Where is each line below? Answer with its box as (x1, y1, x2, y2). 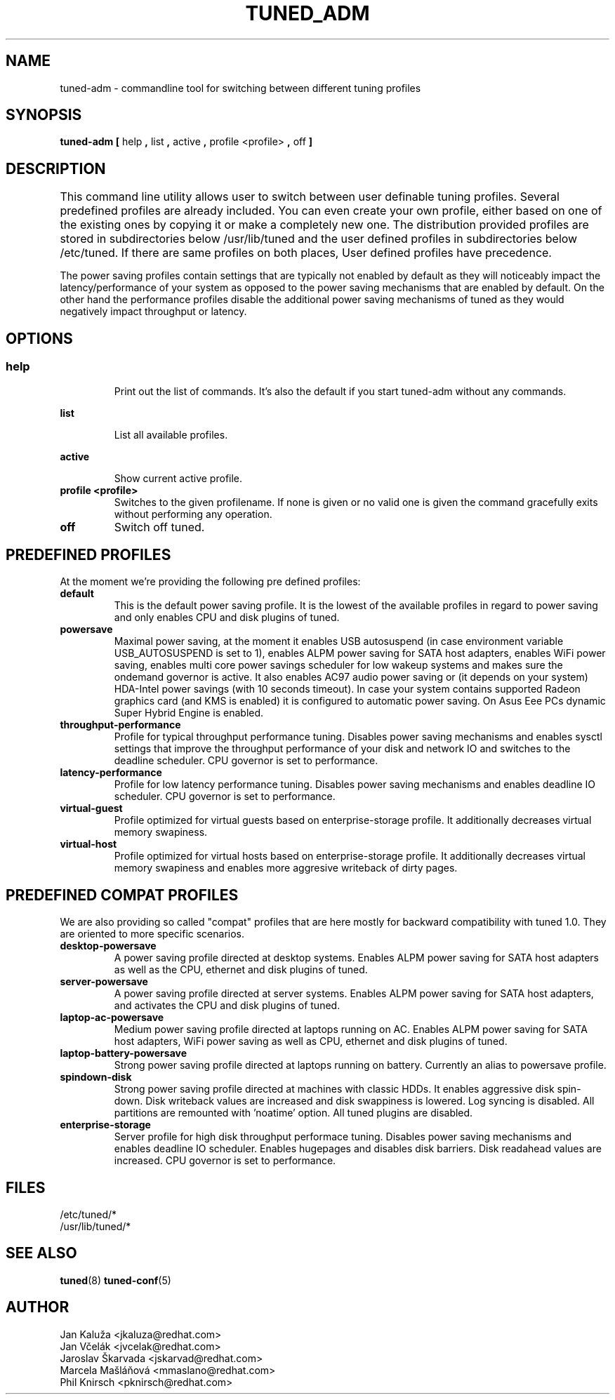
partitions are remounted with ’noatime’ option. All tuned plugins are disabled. (114, 1107, 473, 1119)
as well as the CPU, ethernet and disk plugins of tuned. (114, 964, 368, 976)
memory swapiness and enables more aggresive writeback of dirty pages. (114, 862, 458, 874)
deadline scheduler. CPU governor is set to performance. (114, 754, 378, 767)
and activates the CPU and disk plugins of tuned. (114, 999, 340, 1012)
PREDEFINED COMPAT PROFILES (6, 886, 239, 904)
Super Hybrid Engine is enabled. (114, 707, 264, 719)
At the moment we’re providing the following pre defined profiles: (60, 575, 361, 588)
